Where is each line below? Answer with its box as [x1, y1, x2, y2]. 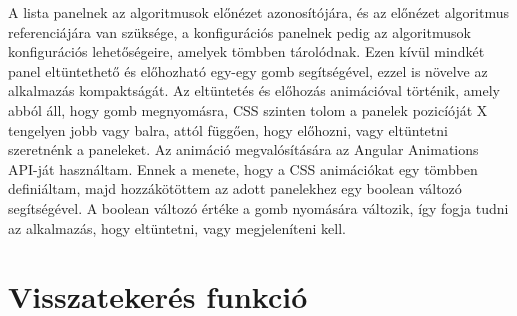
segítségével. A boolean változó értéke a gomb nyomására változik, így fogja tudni [8, 197, 509, 218]
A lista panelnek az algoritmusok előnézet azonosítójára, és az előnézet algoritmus [8, 2, 509, 22]
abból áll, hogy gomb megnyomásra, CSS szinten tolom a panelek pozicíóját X [8, 99, 488, 120]
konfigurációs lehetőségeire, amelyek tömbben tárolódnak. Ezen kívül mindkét [8, 41, 485, 62]
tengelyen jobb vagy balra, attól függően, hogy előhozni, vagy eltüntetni [8, 119, 448, 140]
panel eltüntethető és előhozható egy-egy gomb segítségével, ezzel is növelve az [8, 60, 488, 81]
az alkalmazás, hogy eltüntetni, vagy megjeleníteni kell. [8, 217, 347, 238]
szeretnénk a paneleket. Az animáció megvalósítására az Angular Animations [8, 139, 479, 160]
